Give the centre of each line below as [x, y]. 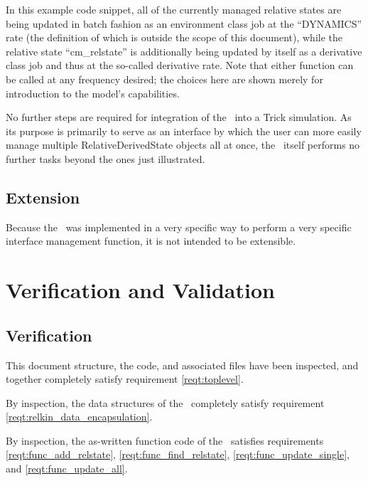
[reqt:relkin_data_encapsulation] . [79, 417]
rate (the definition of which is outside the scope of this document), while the [174, 37]
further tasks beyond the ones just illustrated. [105, 158]
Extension [43, 197]
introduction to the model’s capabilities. [93, 93]
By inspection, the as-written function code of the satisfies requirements [165, 440]
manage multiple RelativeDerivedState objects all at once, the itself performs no [183, 145]
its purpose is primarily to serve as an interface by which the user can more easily [184, 131]
